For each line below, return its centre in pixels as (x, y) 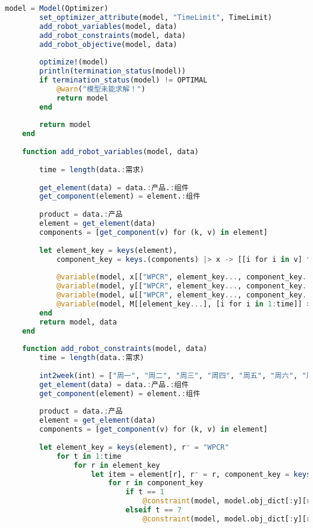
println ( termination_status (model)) (113, 71)
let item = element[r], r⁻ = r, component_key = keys (201, 474)
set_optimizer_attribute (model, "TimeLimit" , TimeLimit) (156, 17)
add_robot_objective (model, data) (108, 44)
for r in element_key (117, 465)
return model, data (78, 322)
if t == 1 (145, 492)
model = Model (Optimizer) (57, 8)
